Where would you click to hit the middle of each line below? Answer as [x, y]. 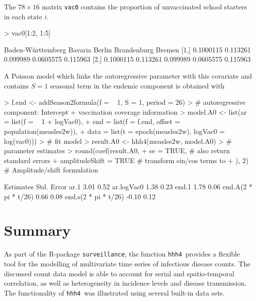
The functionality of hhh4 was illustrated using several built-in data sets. [114, 292]
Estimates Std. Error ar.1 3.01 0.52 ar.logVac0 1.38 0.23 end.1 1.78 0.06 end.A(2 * [128, 186]
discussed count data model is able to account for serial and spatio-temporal [119, 273]
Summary [37, 230]
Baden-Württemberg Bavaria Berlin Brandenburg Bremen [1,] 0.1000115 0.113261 [128, 49]
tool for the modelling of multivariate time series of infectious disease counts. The [127, 263]
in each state [23, 16]
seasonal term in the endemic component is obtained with [137, 85]
